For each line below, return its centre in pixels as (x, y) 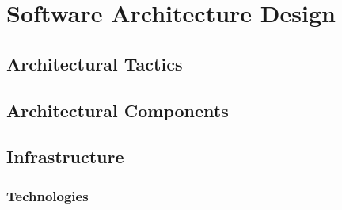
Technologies (47, 195)
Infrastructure (65, 157)
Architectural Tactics (95, 63)
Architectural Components (118, 110)
